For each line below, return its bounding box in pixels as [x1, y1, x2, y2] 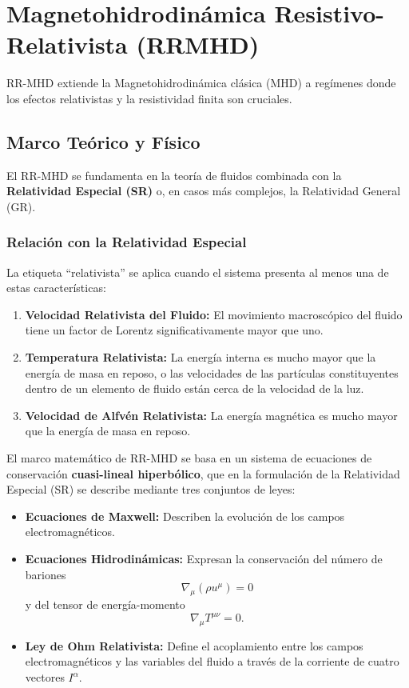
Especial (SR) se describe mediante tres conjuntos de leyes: [6, 481, 296, 498]
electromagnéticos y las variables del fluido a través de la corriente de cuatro [25, 653, 399, 670]
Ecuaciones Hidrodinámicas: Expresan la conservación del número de [25, 550, 383, 567]
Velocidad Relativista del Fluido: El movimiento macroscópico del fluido [25, 306, 403, 322]
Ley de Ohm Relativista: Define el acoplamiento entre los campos [25, 637, 363, 654]
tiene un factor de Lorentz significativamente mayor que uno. [25, 322, 324, 338]
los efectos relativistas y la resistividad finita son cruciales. [6, 90, 292, 106]
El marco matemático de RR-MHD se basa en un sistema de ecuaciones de [6, 450, 372, 466]
